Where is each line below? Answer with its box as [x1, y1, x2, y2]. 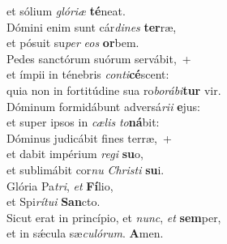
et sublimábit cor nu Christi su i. [6, 161, 165, 178]
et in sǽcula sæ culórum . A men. [6, 225, 164, 242]
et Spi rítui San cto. [6, 193, 101, 210]
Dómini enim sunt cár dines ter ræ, [6, 18, 177, 35]
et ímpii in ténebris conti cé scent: [6, 66, 169, 83]
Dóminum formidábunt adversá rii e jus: [6, 97, 200, 114]
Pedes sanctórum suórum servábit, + [6, 49, 191, 66]
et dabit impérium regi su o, [6, 145, 143, 162]
